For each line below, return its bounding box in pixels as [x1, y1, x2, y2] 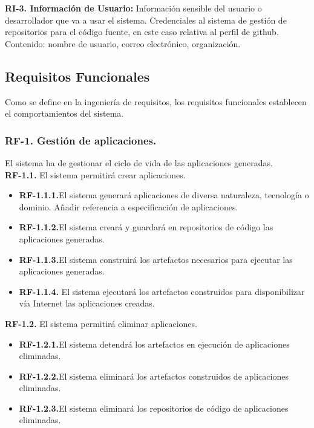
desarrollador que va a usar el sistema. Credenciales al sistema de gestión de [5, 13, 287, 26]
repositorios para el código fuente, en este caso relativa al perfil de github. [5, 25, 279, 38]
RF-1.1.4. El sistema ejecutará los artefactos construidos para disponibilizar [19, 285, 305, 297]
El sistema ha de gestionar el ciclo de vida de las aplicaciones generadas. [5, 156, 273, 169]
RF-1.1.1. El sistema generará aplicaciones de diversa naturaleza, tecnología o [19, 189, 309, 201]
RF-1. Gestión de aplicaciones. [5, 132, 157, 148]
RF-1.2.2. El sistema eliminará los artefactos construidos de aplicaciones [19, 369, 289, 382]
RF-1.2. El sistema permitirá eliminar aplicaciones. [5, 317, 197, 329]
